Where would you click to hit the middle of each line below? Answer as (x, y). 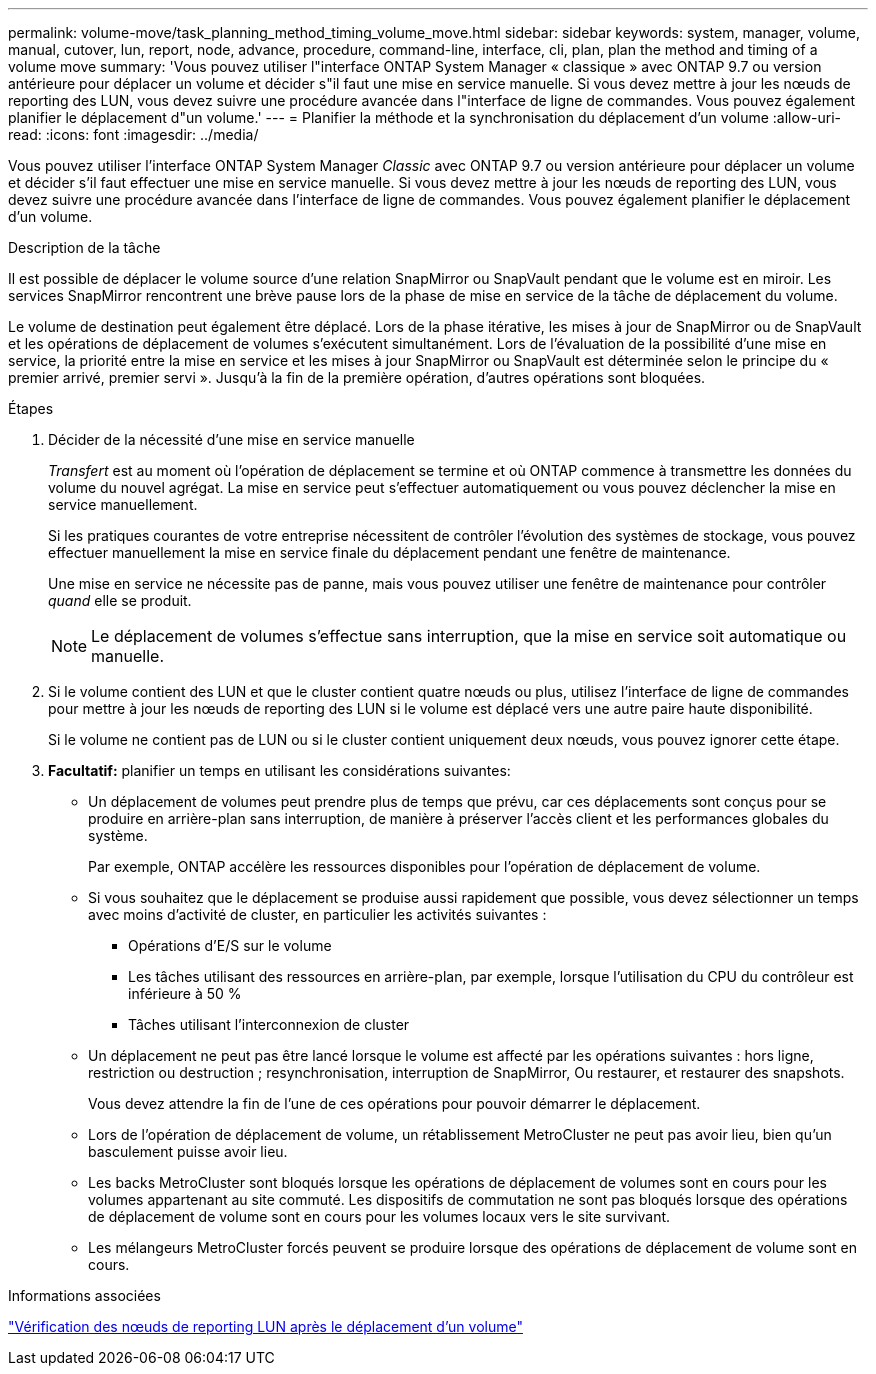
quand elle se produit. (120, 600)
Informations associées (84, 1295)
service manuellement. (123, 504)
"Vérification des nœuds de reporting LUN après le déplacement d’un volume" (265, 1326)
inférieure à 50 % (185, 993)
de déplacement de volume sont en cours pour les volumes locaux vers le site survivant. (379, 1216)
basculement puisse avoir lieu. (188, 1151)
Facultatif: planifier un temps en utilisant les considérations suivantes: (279, 770)
